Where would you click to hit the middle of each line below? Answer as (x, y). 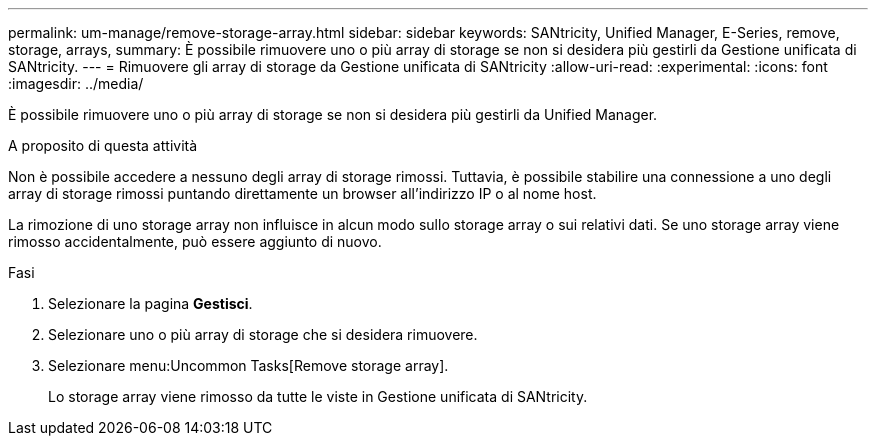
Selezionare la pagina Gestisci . (150, 303)
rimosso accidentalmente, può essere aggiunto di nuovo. (195, 241)
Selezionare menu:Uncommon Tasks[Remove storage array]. (248, 365)
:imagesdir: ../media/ (76, 83)
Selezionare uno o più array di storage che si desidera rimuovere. (263, 334)
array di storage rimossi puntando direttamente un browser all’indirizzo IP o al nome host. (302, 193)
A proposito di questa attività (103, 145)
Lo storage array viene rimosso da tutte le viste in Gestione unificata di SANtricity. (318, 396)
